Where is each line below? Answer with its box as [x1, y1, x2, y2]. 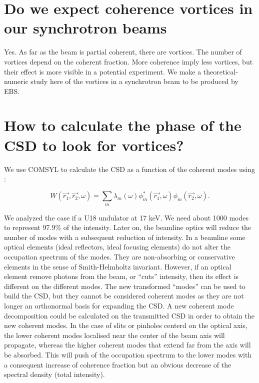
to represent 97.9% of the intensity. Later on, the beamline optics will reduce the [4, 222, 251, 232]
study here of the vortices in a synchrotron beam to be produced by [30, 76, 238, 86]
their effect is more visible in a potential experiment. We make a [4, 66, 201, 76]
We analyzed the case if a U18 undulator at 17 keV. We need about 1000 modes [4, 212, 249, 222]
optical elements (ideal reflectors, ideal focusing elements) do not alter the [4, 241, 231, 252]
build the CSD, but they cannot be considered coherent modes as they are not [4, 290, 244, 301]
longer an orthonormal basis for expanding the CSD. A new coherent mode [4, 300, 234, 311]
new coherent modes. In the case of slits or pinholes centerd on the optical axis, [4, 320, 247, 330]
